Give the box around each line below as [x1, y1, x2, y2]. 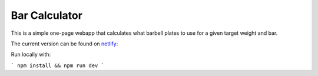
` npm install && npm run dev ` [11, 62, 104, 69]
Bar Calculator [11, 9, 82, 22]
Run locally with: [11, 51, 51, 58]
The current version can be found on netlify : [11, 40, 118, 47]
